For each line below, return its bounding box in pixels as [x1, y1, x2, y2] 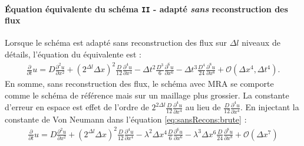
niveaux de [242, 36, 280, 49]
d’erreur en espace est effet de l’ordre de [5, 101, 149, 113]
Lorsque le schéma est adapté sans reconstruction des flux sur [5, 36, 227, 49]
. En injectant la [240, 101, 299, 113]
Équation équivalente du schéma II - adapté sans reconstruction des [5, 2, 288, 15]
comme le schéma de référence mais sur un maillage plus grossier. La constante [5, 89, 289, 101]
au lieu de [185, 101, 221, 113]
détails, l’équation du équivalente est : [5, 48, 141, 60]
